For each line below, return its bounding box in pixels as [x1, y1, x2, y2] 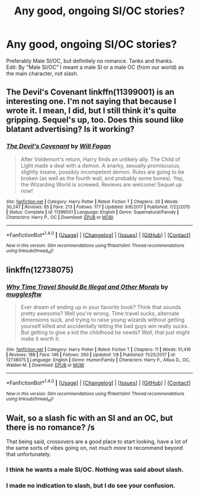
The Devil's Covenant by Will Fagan [6, 142, 111, 150]
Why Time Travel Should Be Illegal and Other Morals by [6, 282, 169, 291]
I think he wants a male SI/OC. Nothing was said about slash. [6, 465, 184, 474]
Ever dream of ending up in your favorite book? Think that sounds [20, 304, 181, 311]
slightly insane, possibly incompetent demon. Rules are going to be [20, 168, 185, 175]
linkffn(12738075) [6, 265, 74, 275]
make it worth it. [20, 335, 60, 342]
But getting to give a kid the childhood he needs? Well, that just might [20, 329, 190, 336]
